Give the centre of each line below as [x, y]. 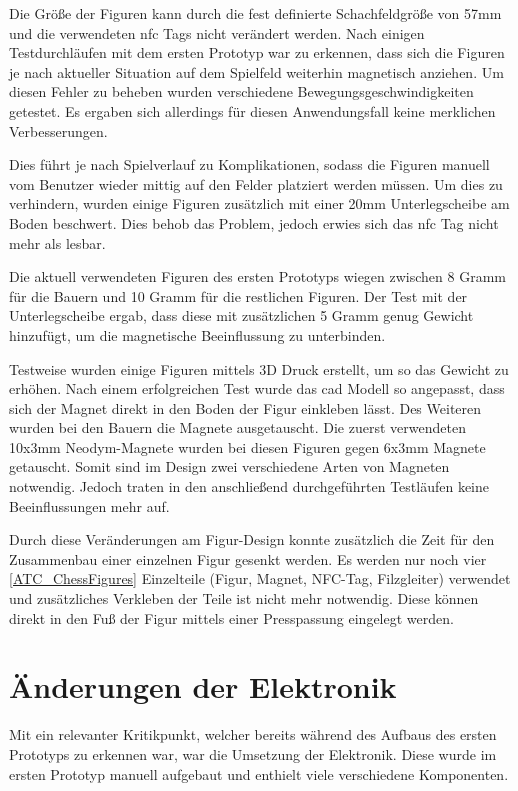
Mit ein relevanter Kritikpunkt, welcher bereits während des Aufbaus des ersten [253, 734]
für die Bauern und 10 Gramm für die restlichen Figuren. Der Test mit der [238, 295]
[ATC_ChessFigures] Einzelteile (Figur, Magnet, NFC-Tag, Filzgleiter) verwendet [260, 578]
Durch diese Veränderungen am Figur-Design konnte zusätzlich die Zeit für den [252, 539]
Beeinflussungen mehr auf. [89, 505]
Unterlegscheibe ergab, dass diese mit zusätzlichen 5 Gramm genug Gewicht [241, 315]
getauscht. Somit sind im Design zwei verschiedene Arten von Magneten [229, 466]
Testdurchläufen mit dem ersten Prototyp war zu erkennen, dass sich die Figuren [257, 52]
